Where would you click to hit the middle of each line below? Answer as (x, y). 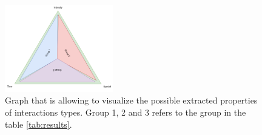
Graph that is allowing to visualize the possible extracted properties (131, 100)
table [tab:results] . (39, 124)
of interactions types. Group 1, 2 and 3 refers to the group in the (126, 112)
